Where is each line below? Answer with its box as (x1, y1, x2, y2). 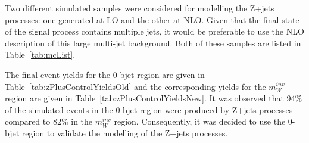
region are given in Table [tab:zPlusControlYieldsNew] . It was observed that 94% (5, 92, 302, 104)
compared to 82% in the (5, 115, 93, 128)
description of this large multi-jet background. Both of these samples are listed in (5, 36, 301, 49)
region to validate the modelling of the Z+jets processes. (21, 126, 228, 139)
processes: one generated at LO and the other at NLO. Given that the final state (5, 13, 299, 26)
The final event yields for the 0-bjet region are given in (5, 68, 205, 80)
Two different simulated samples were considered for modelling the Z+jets (5, 2, 274, 14)
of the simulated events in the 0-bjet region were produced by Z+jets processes (5, 103, 293, 116)
